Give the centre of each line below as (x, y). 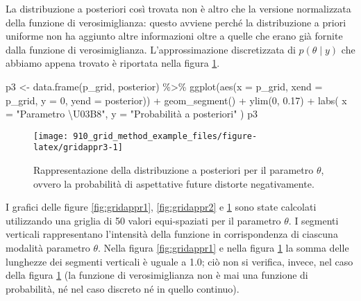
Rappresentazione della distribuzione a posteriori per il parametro (174, 170)
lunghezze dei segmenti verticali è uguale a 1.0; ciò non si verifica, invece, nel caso (179, 261)
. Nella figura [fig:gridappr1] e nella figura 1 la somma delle (224, 248)
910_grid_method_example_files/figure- (165, 136)
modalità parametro (48, 248)
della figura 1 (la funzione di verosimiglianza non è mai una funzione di (157, 275)
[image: (51, 136)
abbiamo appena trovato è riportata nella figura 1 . (113, 63)
